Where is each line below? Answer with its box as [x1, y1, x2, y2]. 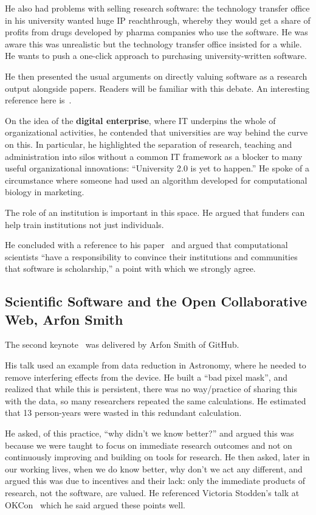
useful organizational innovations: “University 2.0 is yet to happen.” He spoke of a [5, 162, 309, 175]
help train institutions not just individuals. [5, 218, 164, 230]
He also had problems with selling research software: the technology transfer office [5, 2, 310, 14]
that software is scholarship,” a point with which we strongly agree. [5, 262, 256, 275]
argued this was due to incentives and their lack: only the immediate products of [5, 474, 305, 487]
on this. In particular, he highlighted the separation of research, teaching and [5, 137, 292, 150]
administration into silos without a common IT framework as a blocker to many [5, 150, 303, 162]
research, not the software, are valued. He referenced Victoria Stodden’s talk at [5, 486, 300, 499]
